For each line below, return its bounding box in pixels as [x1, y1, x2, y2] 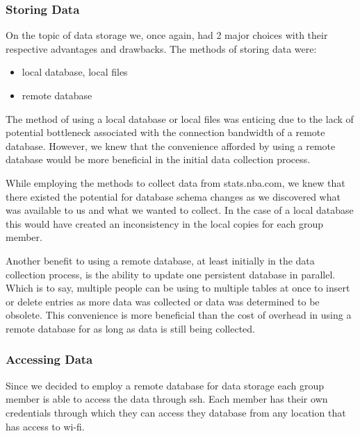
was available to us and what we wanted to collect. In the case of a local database [6, 203, 354, 217]
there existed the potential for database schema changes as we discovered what [6, 189, 341, 203]
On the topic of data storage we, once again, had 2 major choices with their [6, 28, 328, 42]
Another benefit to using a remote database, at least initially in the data [6, 253, 315, 267]
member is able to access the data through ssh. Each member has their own [6, 392, 328, 406]
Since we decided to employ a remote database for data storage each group [6, 378, 324, 392]
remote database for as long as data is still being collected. [6, 321, 255, 335]
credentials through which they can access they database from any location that [6, 405, 346, 419]
